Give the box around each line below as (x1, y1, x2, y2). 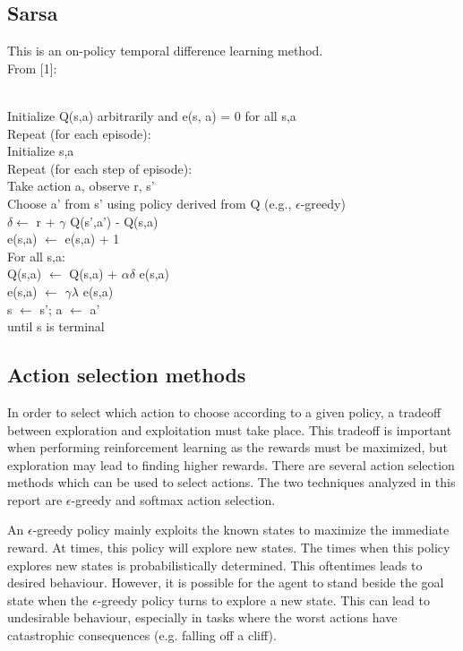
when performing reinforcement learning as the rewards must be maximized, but (7, 438, 449, 457)
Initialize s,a (7, 141, 74, 160)
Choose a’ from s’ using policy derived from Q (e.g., (7, 193, 292, 212)
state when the (7, 590, 89, 609)
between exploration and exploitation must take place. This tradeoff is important (7, 420, 452, 439)
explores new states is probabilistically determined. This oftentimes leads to (7, 555, 423, 574)
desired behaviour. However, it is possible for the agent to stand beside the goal (7, 573, 444, 592)
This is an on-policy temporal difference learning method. (7, 41, 323, 60)
